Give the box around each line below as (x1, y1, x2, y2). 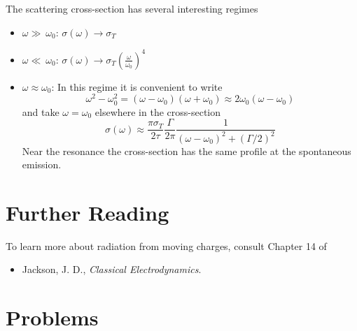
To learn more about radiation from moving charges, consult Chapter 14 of (6, 238, 327, 253)
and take (22, 104, 59, 119)
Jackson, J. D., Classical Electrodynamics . (22, 262, 202, 277)
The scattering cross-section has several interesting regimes (6, 1, 258, 15)
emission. (22, 157, 62, 172)
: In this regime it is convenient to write (51, 79, 223, 94)
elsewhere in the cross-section (94, 104, 221, 119)
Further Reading (6, 198, 169, 226)
